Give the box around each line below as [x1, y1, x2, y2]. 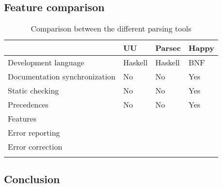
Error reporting [8, 127, 60, 139]
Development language [8, 57, 84, 68]
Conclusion [4, 171, 60, 186]
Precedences [8, 99, 48, 110]
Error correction [8, 141, 63, 153]
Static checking [8, 85, 59, 96]
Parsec [155, 42, 181, 54]
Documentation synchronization [8, 71, 116, 82]
